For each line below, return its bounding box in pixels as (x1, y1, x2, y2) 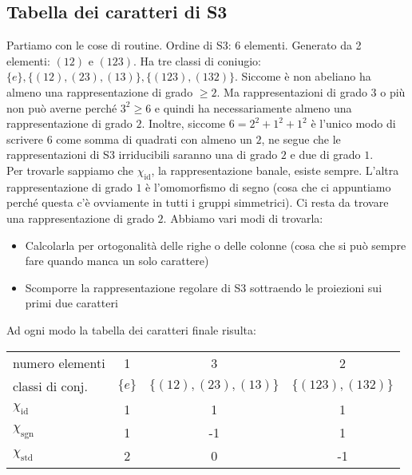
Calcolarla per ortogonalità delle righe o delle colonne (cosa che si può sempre (25, 236, 406, 253)
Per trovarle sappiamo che (6, 161, 134, 178)
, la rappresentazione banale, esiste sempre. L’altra (151, 161, 399, 178)
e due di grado (290, 146, 361, 163)
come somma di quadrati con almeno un (56, 130, 252, 147)
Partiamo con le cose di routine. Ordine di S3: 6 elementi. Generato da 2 (6, 37, 362, 53)
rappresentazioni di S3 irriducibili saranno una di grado (6, 146, 278, 163)
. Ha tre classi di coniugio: (133, 52, 262, 69)
